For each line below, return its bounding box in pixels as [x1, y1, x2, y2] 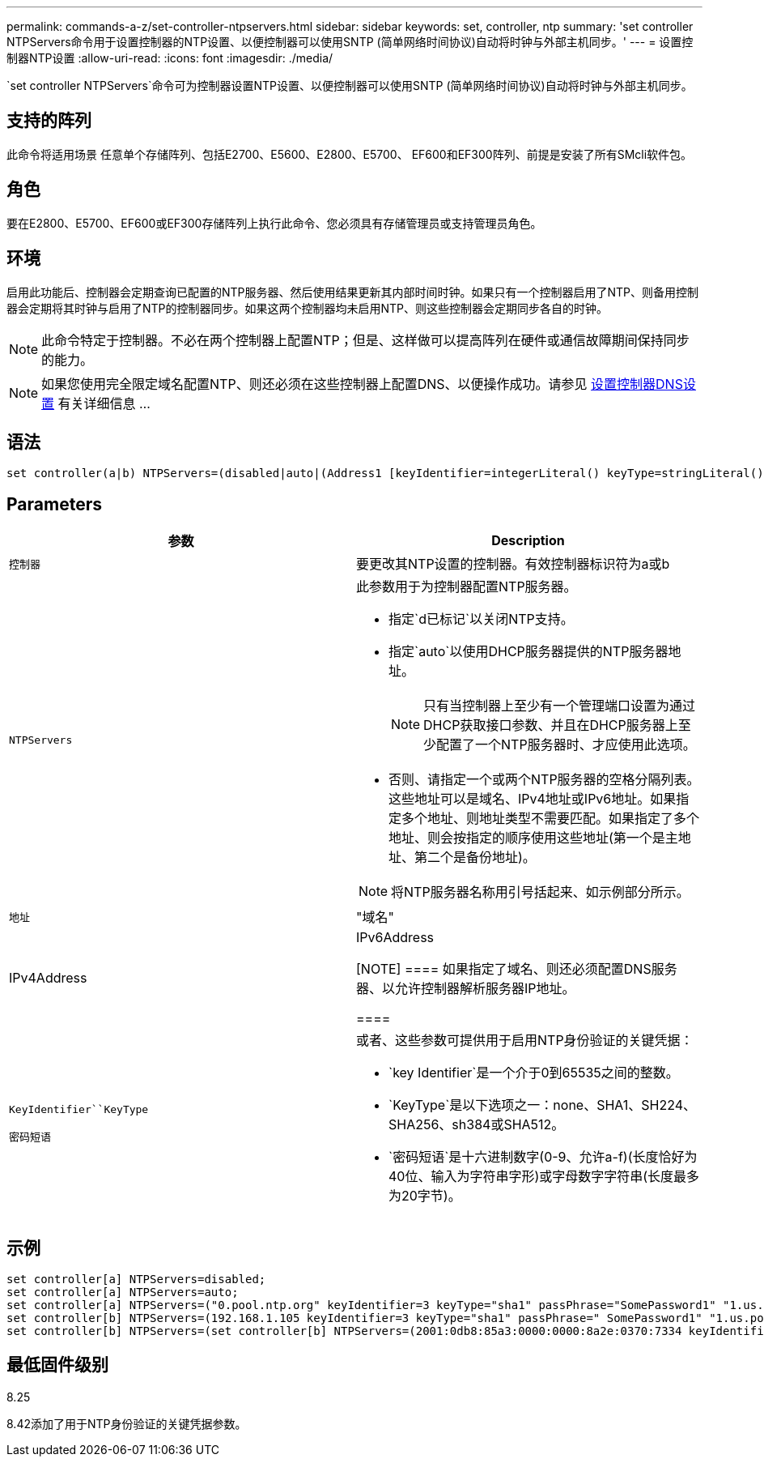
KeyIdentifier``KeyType [9, 1103, 149, 1116]
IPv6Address [356, 929, 435, 946]
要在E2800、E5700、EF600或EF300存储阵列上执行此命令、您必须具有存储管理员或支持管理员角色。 [6, 215, 542, 230]
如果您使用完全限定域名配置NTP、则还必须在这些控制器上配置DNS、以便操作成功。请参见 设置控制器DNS [41, 375, 683, 392]
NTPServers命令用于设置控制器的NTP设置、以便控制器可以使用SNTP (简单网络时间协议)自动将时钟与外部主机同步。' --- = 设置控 [6, 35, 694, 49]
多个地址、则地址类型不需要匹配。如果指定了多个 [401, 810, 700, 827]
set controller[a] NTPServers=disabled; [6, 1273, 266, 1286]
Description [491, 532, 565, 549]
